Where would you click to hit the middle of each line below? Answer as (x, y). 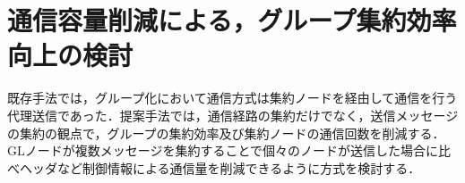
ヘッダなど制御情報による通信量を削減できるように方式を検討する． (220, 167)
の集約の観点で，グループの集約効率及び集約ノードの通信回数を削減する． (226, 133)
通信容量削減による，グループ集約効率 (232, 20)
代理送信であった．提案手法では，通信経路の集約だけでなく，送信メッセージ (233, 115)
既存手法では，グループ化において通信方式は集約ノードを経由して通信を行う (232, 98)
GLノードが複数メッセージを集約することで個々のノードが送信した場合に (223, 150)
